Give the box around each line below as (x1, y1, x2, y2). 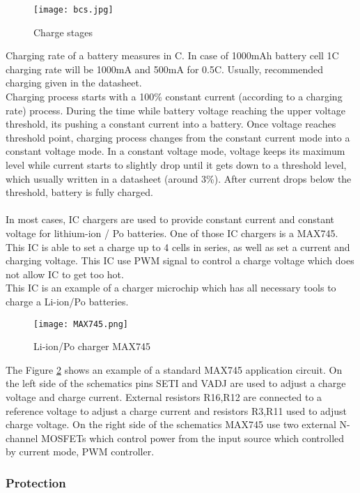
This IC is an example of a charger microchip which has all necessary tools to (6, 280, 336, 295)
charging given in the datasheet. (6, 75, 142, 90)
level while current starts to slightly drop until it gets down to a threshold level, (6, 158, 347, 172)
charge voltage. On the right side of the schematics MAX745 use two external (6, 417, 336, 432)
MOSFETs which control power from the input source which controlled (40, 430, 345, 445)
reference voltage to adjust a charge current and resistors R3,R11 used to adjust (6, 403, 347, 418)
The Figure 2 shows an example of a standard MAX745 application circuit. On (6, 362, 343, 377)
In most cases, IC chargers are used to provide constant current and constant (6, 212, 335, 227)
